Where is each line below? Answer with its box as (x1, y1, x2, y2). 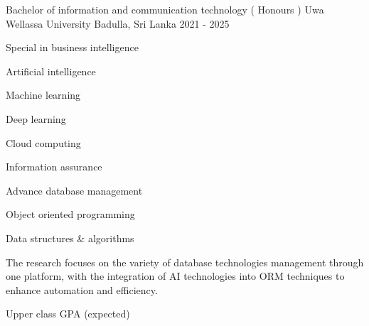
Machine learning (6, 87, 81, 102)
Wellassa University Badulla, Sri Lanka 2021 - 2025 (6, 16, 230, 31)
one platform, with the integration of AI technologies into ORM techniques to (6, 268, 345, 283)
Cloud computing (6, 135, 81, 150)
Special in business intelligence (6, 40, 139, 55)
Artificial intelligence (6, 63, 96, 78)
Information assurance (6, 159, 102, 174)
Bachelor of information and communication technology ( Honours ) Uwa (6, 2, 324, 16)
